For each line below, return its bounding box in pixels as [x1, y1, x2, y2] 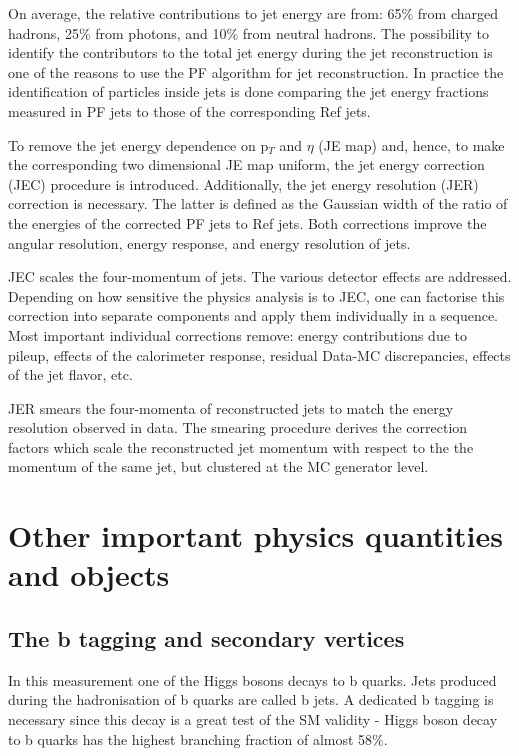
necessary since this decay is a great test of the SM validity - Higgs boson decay [8, 709, 498, 730]
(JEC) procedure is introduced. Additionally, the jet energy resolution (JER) [8, 173, 479, 194]
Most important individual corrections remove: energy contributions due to [8, 324, 468, 345]
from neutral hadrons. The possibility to [242, 22, 489, 43]
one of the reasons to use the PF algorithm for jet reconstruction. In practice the [8, 61, 504, 82]
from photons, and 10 [95, 22, 227, 43]
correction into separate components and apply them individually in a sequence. [8, 305, 498, 326]
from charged [417, 3, 498, 23]
